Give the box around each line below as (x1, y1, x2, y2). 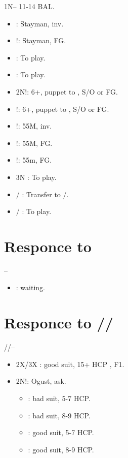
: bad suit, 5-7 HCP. (28, 392, 91, 403)
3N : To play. (16, 171, 57, 182)
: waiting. (16, 282, 45, 293)
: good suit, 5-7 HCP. (28, 427, 94, 438)
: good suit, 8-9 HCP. (28, 444, 94, 454)
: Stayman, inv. (16, 18, 64, 28)
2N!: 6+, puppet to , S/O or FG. (16, 86, 118, 97)
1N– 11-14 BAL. (4, 1, 55, 11)
